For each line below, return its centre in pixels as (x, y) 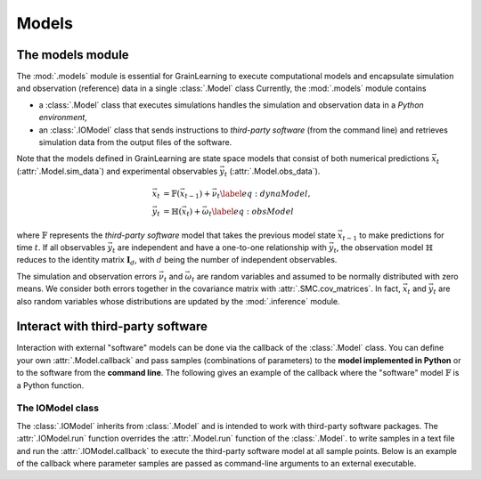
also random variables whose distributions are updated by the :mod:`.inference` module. (178, 301)
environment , (63, 118)
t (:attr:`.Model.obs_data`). (272, 172)
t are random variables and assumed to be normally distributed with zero (325, 277)
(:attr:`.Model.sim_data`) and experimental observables (117, 171)
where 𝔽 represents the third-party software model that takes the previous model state (176, 235)
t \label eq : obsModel (251, 212)
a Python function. (50, 385)
